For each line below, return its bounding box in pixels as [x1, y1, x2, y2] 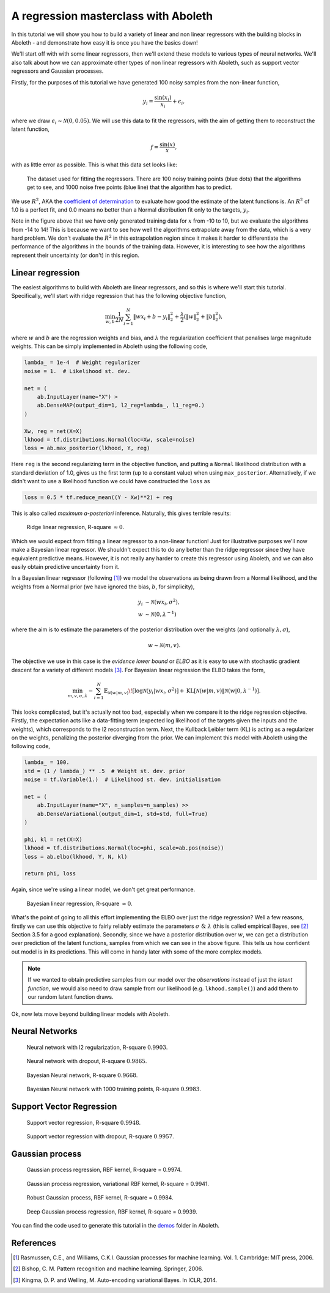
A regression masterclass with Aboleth [11, 9, 213, 23]
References [11, 1237, 56, 1248]
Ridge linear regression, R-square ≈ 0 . [26, 524, 125, 531]
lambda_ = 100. [24, 759, 70, 766]
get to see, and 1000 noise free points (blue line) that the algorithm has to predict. [26, 183, 232, 191]
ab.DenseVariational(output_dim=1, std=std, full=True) [37, 810, 208, 817]
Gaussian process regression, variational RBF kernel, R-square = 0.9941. [26, 1180, 209, 1187]
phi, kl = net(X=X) [24, 835, 82, 843]
